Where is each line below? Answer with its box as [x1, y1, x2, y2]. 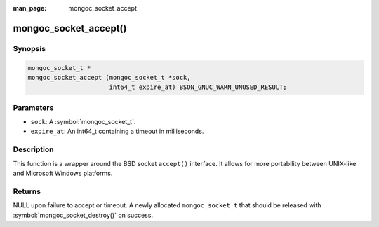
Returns [13, 186, 41, 196]
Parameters [13, 102, 54, 112]
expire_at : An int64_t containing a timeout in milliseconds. [30, 127, 204, 136]
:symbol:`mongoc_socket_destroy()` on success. [13, 211, 154, 219]
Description [13, 144, 54, 154]
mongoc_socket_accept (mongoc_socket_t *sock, [27, 74, 191, 81]
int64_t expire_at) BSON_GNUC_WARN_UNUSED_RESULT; [109, 83, 287, 91]
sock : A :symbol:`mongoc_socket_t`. [30, 118, 136, 126]
